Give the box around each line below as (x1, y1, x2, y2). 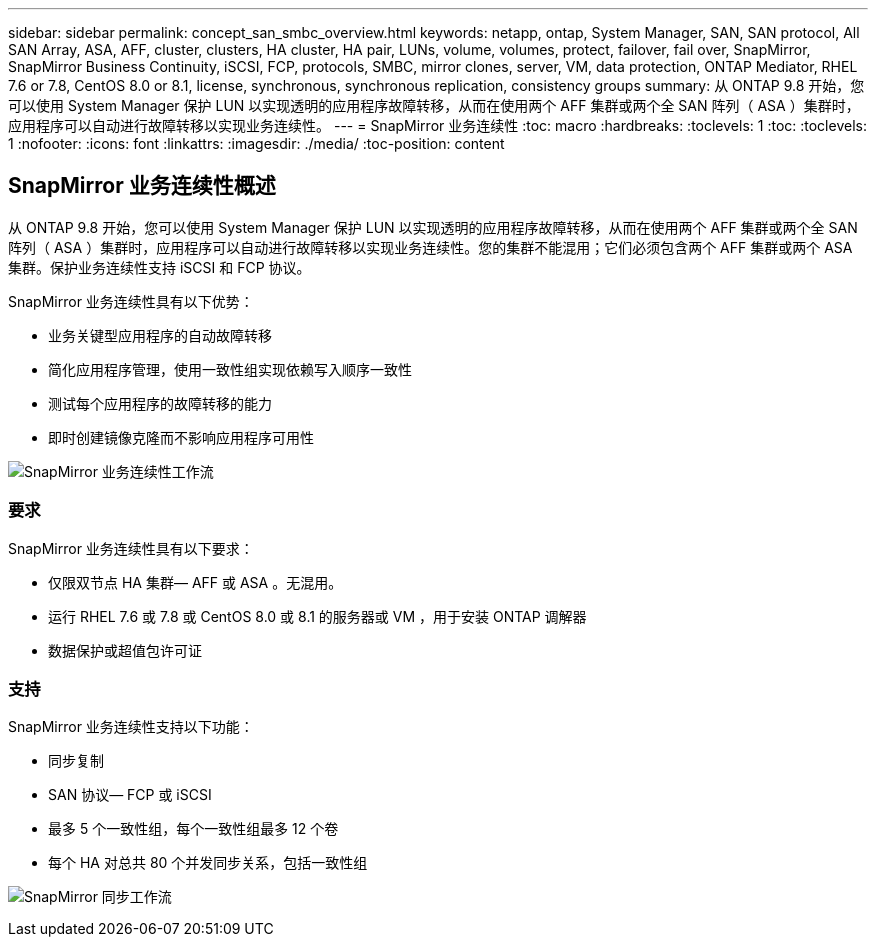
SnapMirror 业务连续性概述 (8, 173, 276, 199)
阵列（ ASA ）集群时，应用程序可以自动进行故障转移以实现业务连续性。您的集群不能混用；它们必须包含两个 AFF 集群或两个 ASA (8, 238, 853, 256)
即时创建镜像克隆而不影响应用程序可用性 (48, 428, 314, 446)
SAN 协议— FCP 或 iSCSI (48, 786, 212, 804)
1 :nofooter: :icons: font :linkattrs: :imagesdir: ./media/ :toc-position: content (8, 135, 505, 152)
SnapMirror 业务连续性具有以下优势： (8, 292, 254, 310)
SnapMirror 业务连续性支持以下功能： (8, 718, 254, 736)
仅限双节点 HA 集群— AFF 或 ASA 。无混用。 (48, 573, 343, 591)
